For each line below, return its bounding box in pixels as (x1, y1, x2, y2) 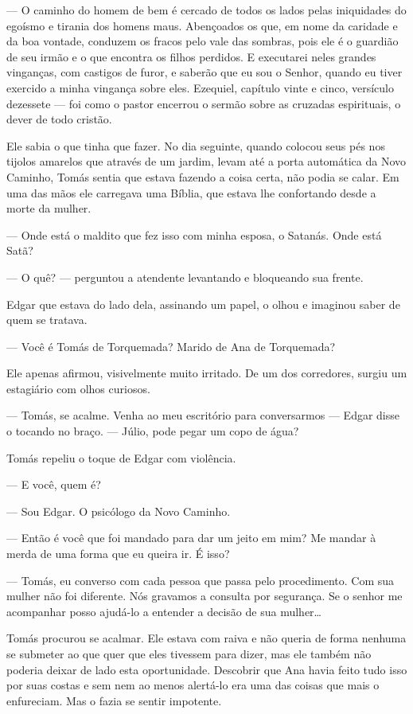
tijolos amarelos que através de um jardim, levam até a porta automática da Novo (6, 153, 407, 170)
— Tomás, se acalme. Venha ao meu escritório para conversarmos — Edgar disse (6, 407, 400, 423)
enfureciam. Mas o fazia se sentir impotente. (6, 692, 222, 708)
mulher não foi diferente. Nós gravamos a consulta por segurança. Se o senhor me (6, 587, 403, 604)
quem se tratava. (6, 311, 88, 328)
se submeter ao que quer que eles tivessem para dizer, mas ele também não (6, 646, 372, 661)
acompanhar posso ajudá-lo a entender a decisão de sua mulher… (6, 603, 321, 619)
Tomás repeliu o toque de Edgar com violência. (6, 449, 236, 466)
